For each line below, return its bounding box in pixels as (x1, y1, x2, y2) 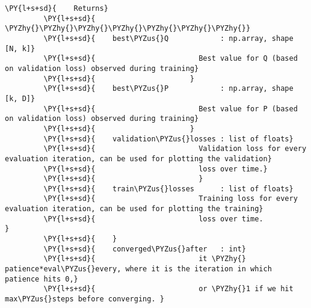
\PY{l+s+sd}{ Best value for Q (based (43, 54, 298, 63)
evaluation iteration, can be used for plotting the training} (5, 205, 263, 214)
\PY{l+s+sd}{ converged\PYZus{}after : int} (43, 244, 246, 253)
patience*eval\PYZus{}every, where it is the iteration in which (5, 265, 272, 274)
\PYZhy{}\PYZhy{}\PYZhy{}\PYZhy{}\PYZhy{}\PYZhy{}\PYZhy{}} (5, 24, 251, 33)
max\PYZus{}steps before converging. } (5, 295, 164, 304)
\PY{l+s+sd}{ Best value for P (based (43, 104, 298, 113)
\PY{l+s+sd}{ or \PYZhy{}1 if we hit (43, 285, 294, 294)
